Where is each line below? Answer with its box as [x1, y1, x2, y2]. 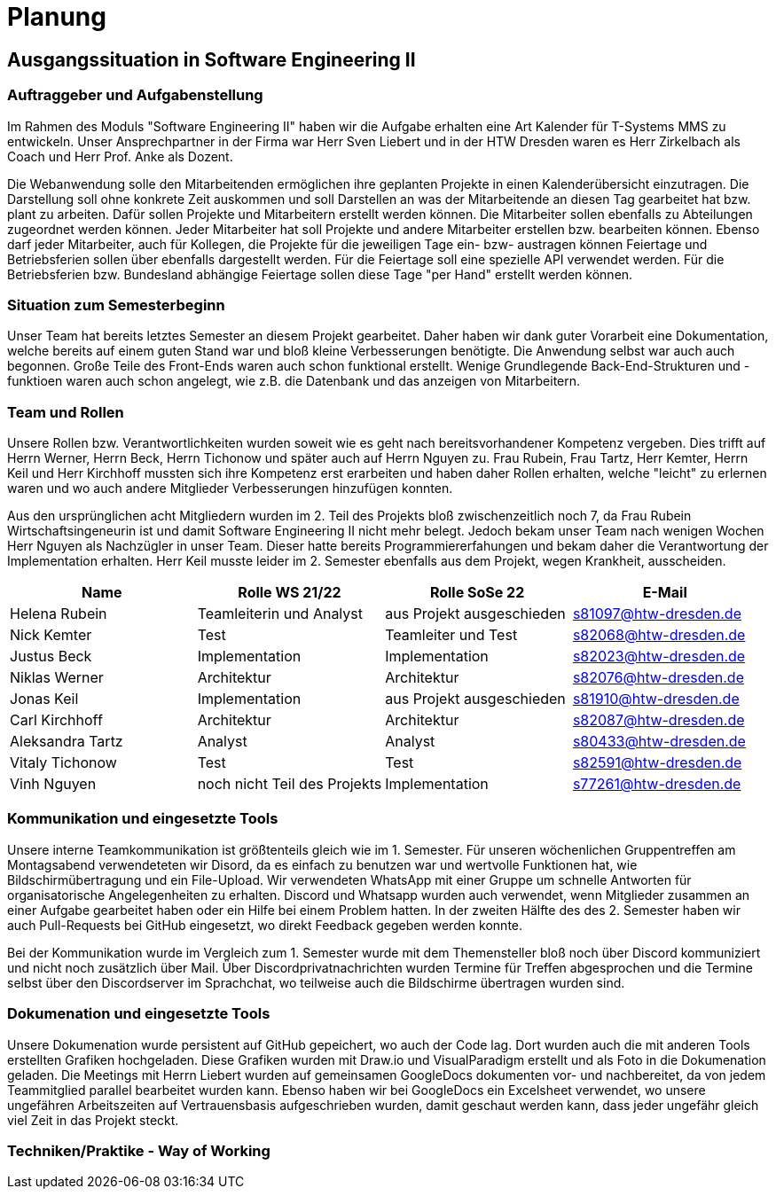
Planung [7, 2, 106, 32]
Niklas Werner [10, 668, 104, 687]
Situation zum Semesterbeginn [7, 295, 225, 314]
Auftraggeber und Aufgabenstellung [7, 86, 263, 105]
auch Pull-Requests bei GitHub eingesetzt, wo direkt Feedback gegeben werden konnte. [7, 917, 523, 933]
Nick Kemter [10, 626, 92, 645]
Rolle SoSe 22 [429, 583, 525, 602]
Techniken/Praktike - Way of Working [7, 1141, 270, 1160]
